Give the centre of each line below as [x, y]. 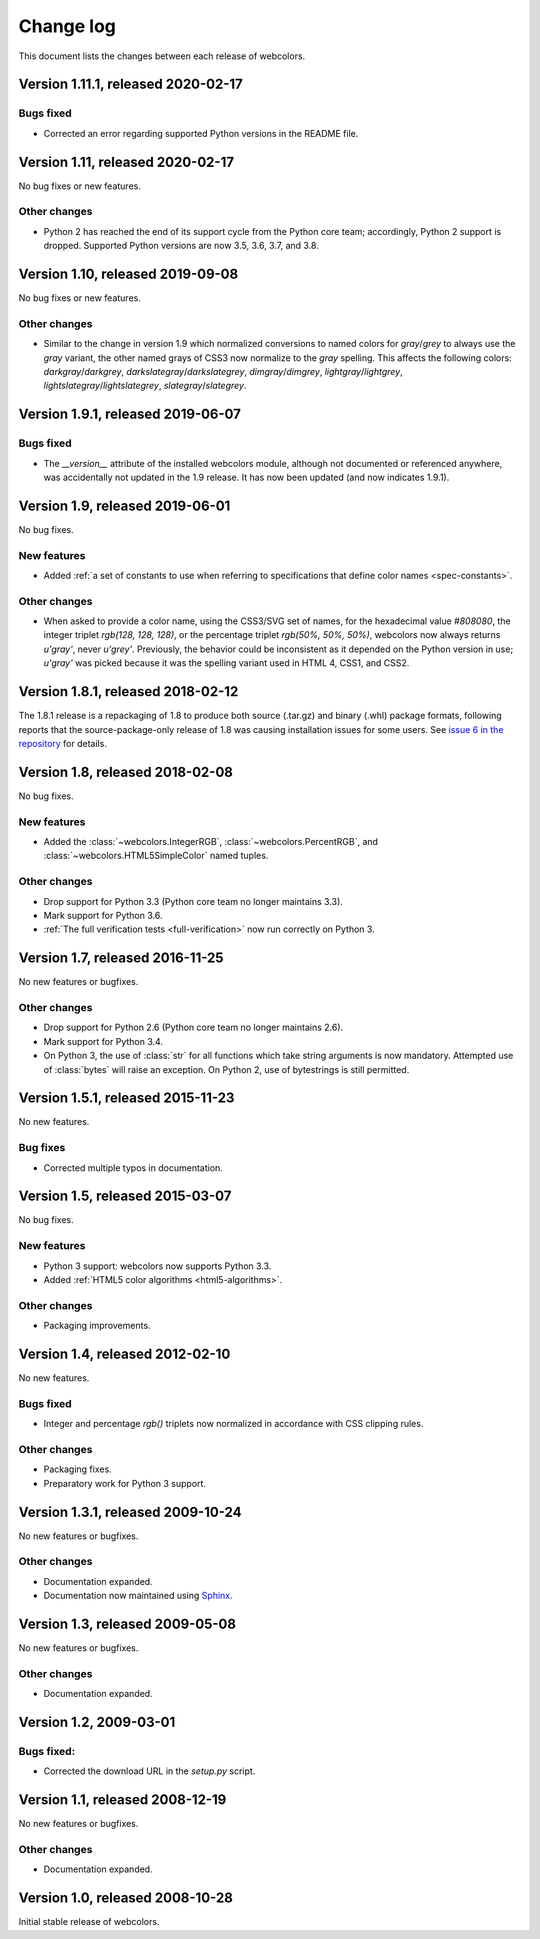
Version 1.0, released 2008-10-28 [126, 1898]
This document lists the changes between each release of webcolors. [162, 56]
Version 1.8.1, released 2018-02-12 [128, 691]
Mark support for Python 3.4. [103, 1041]
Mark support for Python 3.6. [103, 915]
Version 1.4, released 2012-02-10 [124, 1353]
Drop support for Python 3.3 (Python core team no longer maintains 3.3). [193, 901]
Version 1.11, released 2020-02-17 [126, 161]
